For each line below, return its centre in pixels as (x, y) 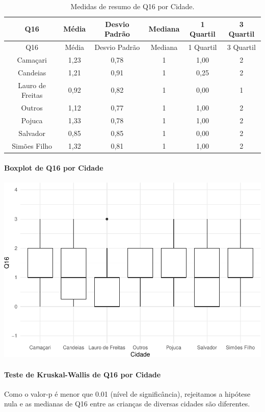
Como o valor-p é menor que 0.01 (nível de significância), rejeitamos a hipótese (127, 393)
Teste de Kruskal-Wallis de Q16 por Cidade (83, 374)
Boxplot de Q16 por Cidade (54, 168)
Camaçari (32, 59)
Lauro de (32, 85)
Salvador (32, 133)
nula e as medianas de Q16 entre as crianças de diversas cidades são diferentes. (127, 404)
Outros (32, 107)
